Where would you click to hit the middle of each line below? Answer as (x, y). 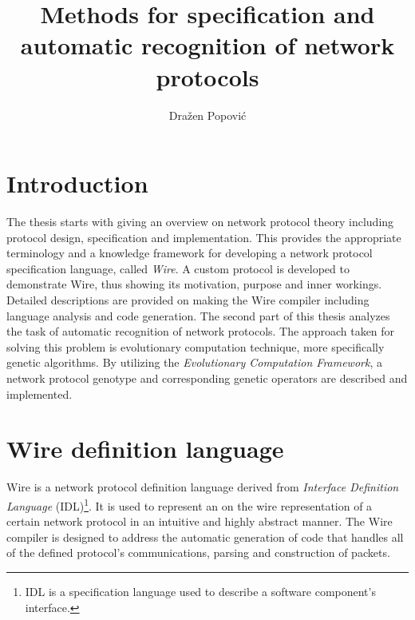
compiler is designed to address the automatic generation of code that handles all (205, 537)
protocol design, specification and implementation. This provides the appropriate (204, 237)
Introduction (77, 183)
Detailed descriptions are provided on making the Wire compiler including (188, 300)
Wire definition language (145, 449)
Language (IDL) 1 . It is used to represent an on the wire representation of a (190, 504)
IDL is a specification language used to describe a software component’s (200, 591)
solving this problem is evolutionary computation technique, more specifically (196, 346)
